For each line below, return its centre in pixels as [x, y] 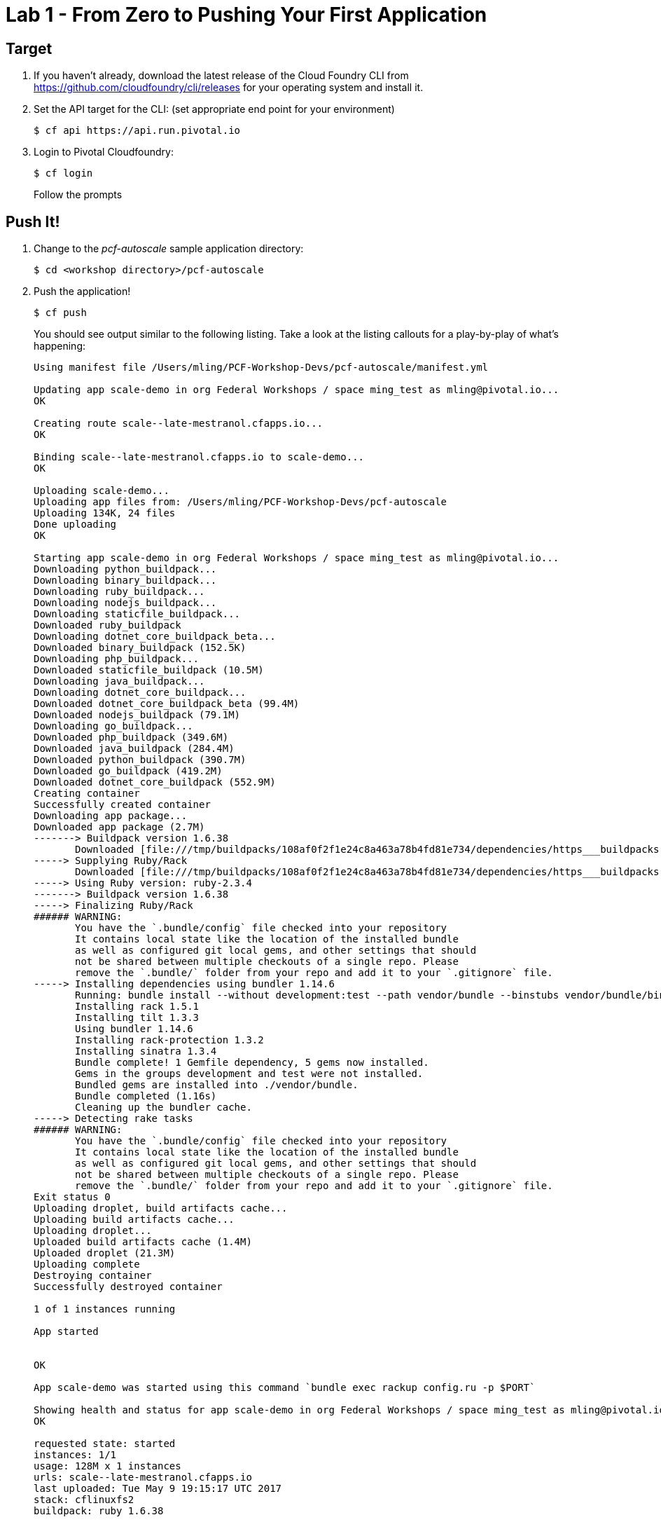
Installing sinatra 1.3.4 [146, 1051]
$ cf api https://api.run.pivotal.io [137, 131]
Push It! [33, 221]
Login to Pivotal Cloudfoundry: [104, 152]
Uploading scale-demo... [102, 491]
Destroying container [93, 1276]
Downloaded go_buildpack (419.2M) [128, 771]
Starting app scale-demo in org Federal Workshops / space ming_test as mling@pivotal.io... [297, 558]
